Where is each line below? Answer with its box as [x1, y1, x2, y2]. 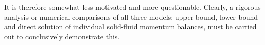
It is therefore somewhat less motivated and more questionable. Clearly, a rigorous [4, 2, 261, 12]
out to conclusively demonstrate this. [4, 31, 120, 41]
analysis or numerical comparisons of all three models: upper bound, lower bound [4, 11, 258, 22]
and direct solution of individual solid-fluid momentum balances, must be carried [4, 21, 257, 32]
